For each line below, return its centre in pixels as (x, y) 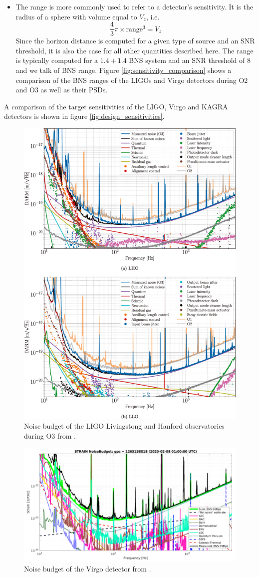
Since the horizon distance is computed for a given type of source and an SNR (135, 41)
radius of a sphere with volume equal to (76, 16)
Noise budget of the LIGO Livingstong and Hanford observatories (124, 426)
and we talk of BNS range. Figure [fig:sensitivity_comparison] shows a (124, 70)
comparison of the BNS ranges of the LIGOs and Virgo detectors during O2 (132, 80)
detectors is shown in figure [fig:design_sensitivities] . (84, 116)
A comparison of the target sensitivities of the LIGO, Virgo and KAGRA (116, 106)
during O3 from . (50, 436)
